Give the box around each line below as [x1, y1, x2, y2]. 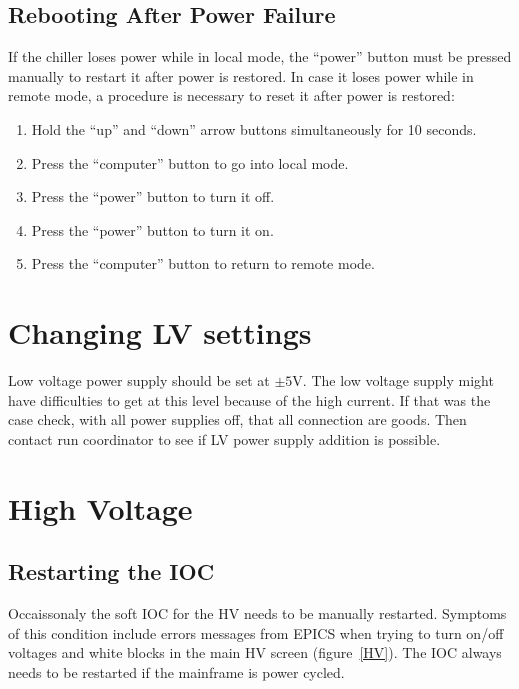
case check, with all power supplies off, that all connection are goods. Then [8, 409, 467, 430]
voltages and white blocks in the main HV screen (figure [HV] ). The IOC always [8, 642, 502, 663]
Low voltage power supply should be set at [8, 370, 270, 391]
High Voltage [8, 487, 193, 528]
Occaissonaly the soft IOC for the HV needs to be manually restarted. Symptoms [8, 603, 507, 624]
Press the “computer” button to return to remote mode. [31, 253, 375, 274]
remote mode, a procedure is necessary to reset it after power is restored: [8, 85, 455, 106]
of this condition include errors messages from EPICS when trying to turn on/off [8, 622, 504, 643]
